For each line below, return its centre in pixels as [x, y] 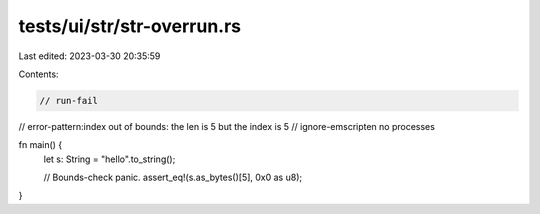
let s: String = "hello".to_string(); [109, 159]
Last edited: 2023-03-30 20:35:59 [89, 56]
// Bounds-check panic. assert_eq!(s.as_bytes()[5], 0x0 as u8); [173, 177]
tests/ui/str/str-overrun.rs [130, 26]
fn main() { [40, 145]
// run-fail [69, 100]
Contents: [38, 74]
